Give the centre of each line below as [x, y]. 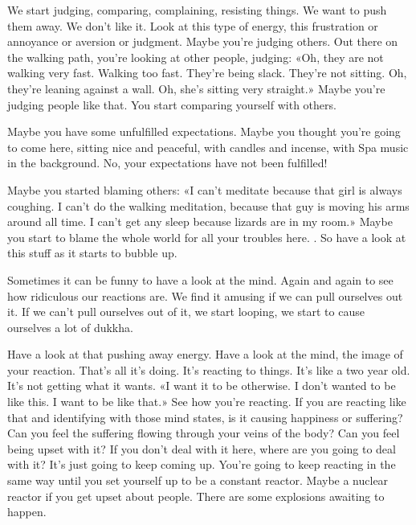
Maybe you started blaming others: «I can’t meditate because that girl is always [205, 189]
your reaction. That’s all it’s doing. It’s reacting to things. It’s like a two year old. [209, 369]
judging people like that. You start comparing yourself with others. [172, 104]
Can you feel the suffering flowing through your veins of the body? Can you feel [204, 433]
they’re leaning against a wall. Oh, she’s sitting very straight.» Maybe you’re [196, 88]
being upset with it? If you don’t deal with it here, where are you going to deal [202, 448]
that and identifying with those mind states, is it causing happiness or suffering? [205, 417]
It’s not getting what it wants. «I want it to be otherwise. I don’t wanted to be [202, 386]
